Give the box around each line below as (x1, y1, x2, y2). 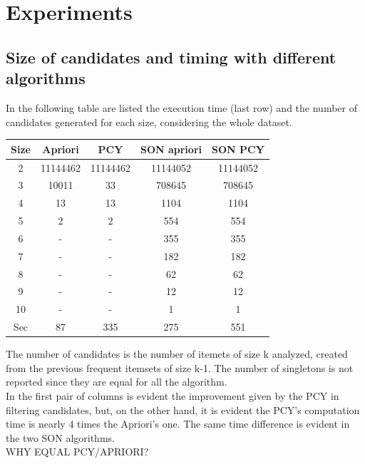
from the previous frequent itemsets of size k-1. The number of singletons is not (6, 360, 354, 375)
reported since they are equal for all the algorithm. (6, 374, 227, 389)
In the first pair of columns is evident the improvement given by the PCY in (6, 388, 339, 403)
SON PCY (211, 141, 264, 156)
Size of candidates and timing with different (6, 46, 336, 68)
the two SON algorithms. (6, 430, 115, 445)
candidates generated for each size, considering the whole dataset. (6, 114, 292, 129)
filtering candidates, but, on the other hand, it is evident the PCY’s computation (6, 402, 360, 417)
